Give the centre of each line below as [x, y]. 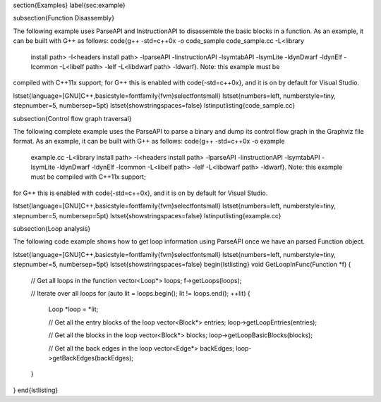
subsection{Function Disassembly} [64, 18]
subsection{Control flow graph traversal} [72, 118]
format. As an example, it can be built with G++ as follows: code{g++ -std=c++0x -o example [149, 142]
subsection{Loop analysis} [52, 229]
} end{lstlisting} [36, 390]
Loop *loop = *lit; [73, 309]
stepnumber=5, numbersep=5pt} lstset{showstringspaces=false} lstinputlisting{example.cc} [147, 215]
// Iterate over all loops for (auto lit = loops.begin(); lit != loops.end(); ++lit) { [140, 293]
